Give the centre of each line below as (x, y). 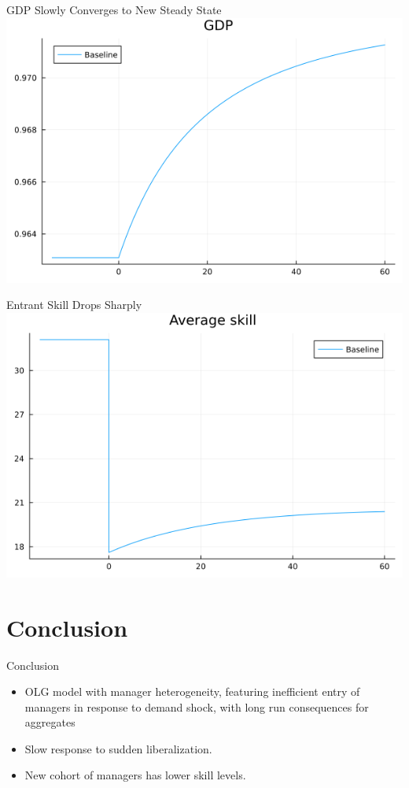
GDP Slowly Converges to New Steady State (114, 9)
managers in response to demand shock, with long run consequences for (197, 706)
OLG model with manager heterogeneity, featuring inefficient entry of (192, 691)
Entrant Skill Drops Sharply (74, 305)
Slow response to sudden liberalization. (118, 748)
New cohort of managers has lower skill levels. (135, 775)
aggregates (50, 722)
